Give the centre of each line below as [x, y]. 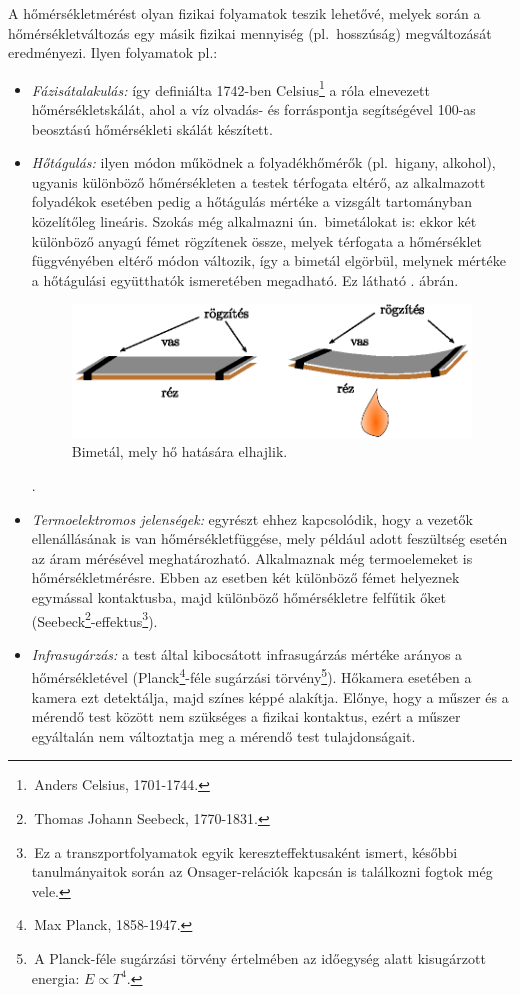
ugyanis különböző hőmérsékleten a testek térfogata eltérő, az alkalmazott [258, 181]
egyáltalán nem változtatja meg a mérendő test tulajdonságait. [223, 735]
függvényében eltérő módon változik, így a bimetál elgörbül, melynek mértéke [268, 260]
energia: [55, 977]
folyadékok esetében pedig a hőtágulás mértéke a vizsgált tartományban [251, 201]
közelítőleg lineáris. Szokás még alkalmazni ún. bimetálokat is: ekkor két [254, 221]
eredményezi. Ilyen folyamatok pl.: [113, 52]
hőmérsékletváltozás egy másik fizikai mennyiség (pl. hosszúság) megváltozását [250, 32]
